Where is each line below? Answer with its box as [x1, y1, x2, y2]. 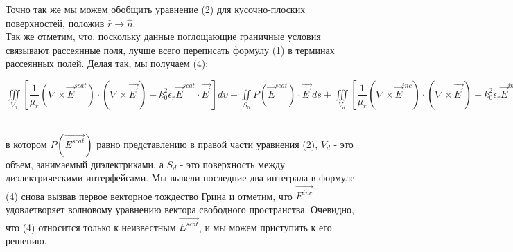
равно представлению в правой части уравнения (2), [96, 136, 318, 151]
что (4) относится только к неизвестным [6, 219, 176, 234]
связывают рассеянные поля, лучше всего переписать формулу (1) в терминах [6, 42, 335, 57]
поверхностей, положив [6, 15, 105, 30]
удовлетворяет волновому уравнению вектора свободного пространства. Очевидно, [6, 202, 354, 217]
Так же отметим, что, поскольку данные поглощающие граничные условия [6, 29, 321, 44]
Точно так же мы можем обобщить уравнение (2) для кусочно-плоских [6, 2, 306, 16]
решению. [6, 233, 47, 247]
